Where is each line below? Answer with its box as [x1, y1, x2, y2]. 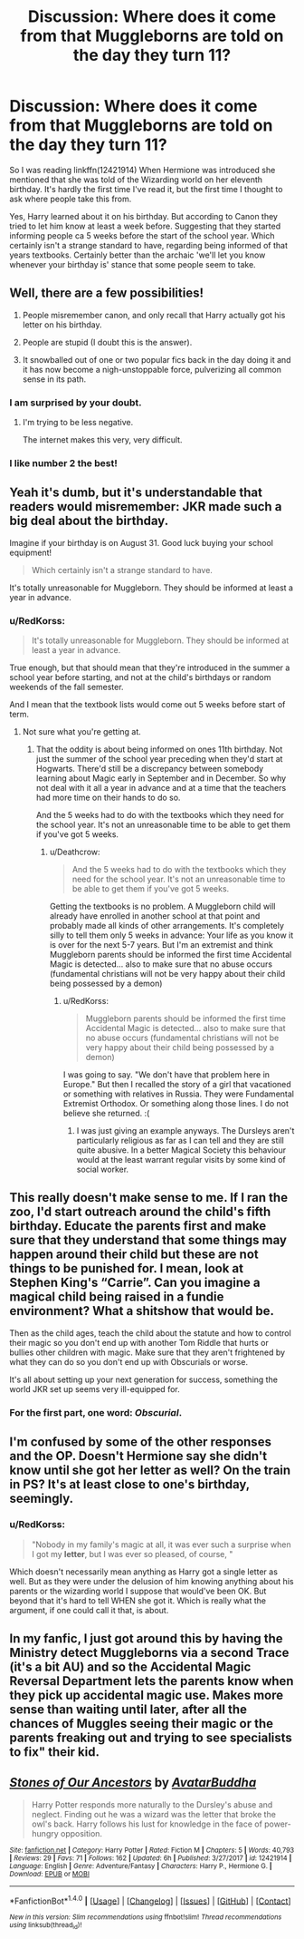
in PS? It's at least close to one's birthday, [9, 1476, 251, 1493]
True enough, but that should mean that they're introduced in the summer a [9, 662, 290, 673]
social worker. [76, 1164, 129, 1175]
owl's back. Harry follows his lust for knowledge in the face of [31, 1818, 262, 1829]
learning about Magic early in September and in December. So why [35, 773, 287, 784]
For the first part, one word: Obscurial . [9, 1406, 183, 1418]
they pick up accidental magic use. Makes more [9, 1687, 283, 1702]
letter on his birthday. [22, 319, 102, 330]
